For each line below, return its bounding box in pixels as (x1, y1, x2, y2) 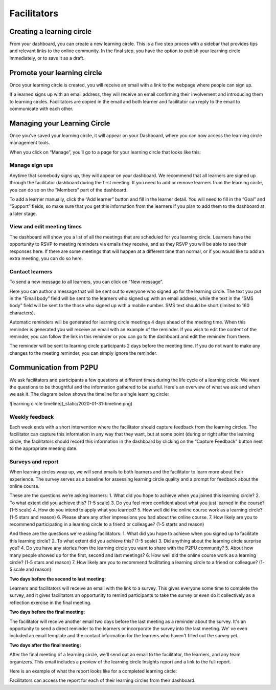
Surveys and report (9, 458, 59, 465)
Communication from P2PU (9, 363, 98, 372)
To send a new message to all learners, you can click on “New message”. (9, 279, 164, 285)
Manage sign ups (9, 162, 54, 169)
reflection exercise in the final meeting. (9, 599, 91, 606)
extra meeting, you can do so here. (9, 255, 83, 262)
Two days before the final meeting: (9, 609, 85, 615)
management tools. (9, 140, 51, 146)
